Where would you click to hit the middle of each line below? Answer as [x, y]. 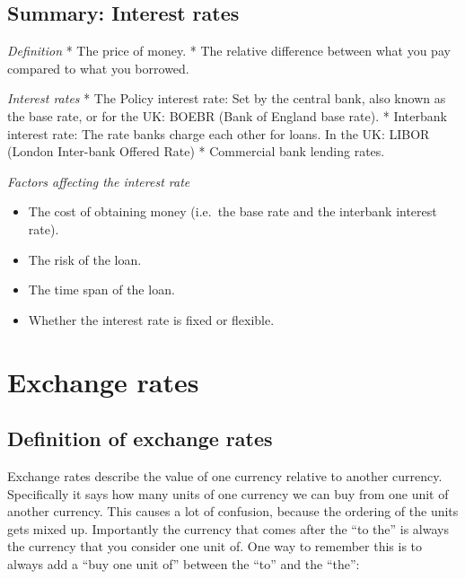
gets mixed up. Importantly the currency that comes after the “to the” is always [228, 528]
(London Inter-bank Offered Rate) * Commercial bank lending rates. [196, 151]
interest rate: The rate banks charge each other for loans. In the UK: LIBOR [219, 133]
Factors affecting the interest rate [99, 181]
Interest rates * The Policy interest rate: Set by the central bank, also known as [227, 98]
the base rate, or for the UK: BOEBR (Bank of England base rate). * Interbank [227, 115]
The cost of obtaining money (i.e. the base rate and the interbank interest [232, 211]
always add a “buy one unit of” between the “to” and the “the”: [184, 563]
